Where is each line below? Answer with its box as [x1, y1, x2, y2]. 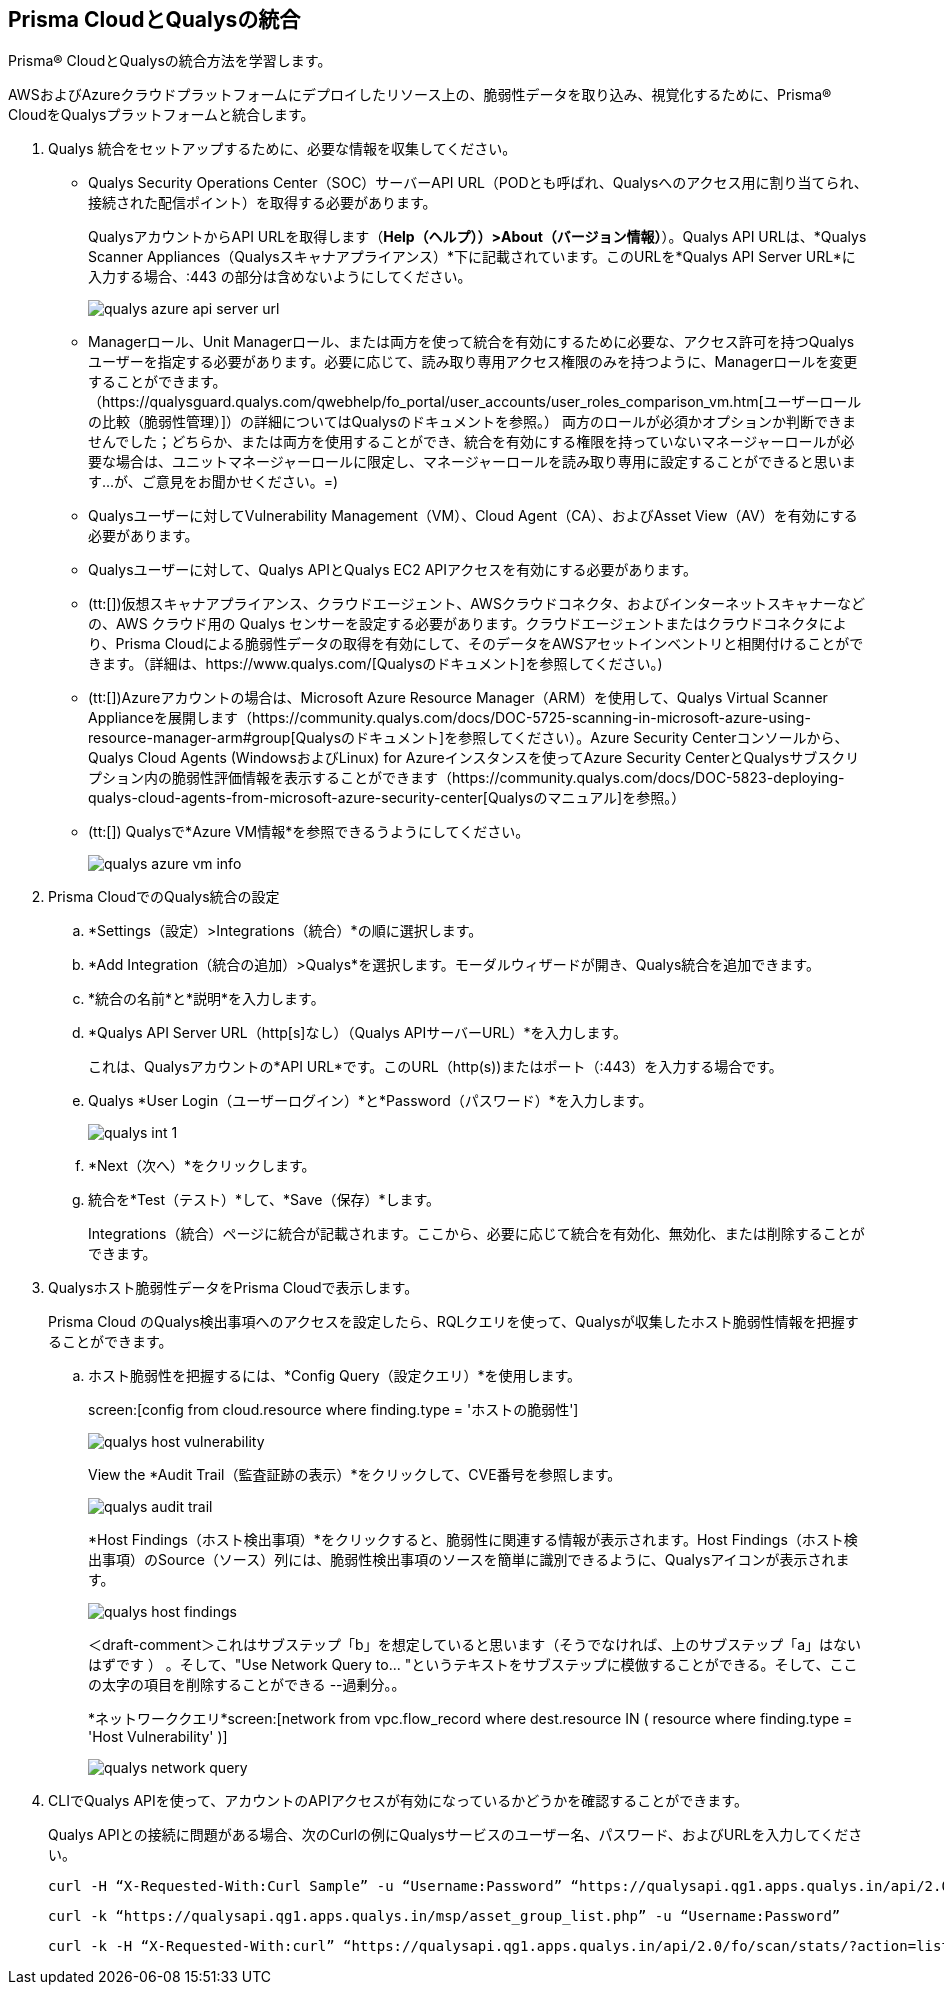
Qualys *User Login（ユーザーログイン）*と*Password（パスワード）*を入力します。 [88, 1092, 653, 1110]
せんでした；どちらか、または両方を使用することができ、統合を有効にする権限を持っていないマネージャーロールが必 [88, 433, 855, 451]
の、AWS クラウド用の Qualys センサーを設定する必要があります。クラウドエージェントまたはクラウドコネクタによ [88, 615, 847, 633]
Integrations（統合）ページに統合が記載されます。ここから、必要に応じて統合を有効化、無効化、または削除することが [88, 1225, 865, 1243]
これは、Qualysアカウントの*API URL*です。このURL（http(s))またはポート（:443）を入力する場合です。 [88, 1058, 783, 1076]
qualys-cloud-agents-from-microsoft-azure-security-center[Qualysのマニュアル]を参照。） [88, 789, 686, 807]
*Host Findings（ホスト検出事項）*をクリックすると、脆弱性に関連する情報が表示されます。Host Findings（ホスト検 [88, 1531, 858, 1549]
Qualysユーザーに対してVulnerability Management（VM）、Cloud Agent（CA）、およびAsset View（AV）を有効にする [88, 507, 858, 525]
